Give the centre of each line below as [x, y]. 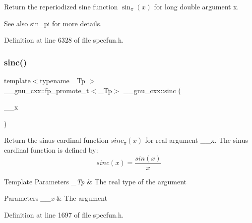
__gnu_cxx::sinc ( [152, 90]
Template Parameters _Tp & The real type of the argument [95, 181]
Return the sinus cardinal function [56, 140]
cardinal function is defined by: [51, 149]
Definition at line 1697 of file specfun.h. [64, 214]
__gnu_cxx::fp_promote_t [47, 90]
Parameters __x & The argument [56, 198]
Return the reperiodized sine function [61, 6]
